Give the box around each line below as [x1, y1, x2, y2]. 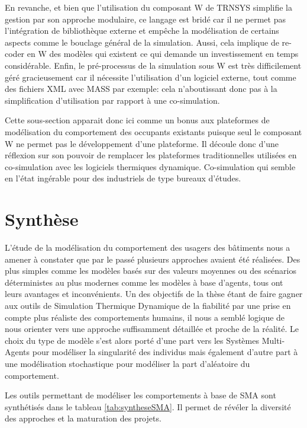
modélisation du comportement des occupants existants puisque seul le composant [5, 125, 302, 138]
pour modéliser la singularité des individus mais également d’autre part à [32, 346, 298, 358]
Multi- [261, 334, 285, 346]
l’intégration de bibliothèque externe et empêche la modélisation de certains [5, 24, 279, 37]
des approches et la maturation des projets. [5, 412, 161, 424]
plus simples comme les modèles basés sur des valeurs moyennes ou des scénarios [5, 264, 297, 277]
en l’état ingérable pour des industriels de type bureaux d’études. [5, 172, 241, 184]
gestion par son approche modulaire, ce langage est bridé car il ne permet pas [5, 12, 286, 25]
